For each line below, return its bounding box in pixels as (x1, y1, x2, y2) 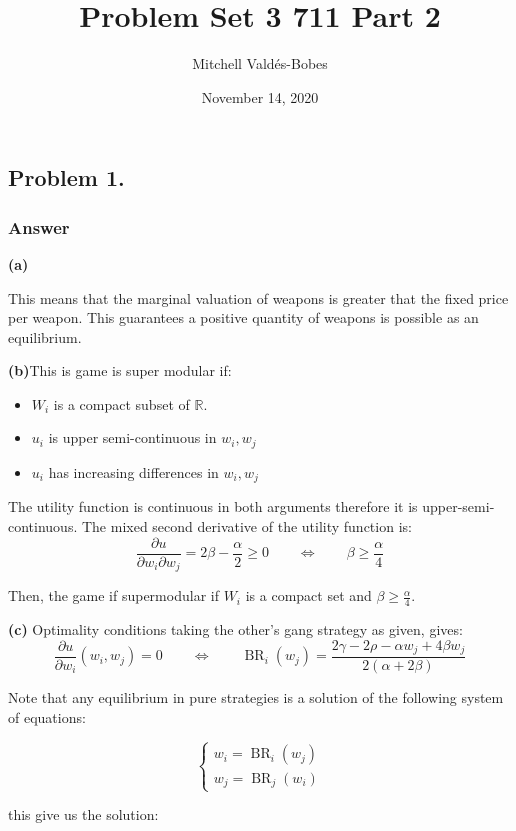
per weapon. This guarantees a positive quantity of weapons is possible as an (8, 307, 479, 328)
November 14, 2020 (201, 86, 319, 107)
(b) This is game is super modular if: (8, 360, 232, 381)
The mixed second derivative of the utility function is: (81, 515, 412, 536)
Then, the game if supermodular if (8, 585, 219, 606)
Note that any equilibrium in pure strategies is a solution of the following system (8, 687, 504, 707)
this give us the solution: (8, 804, 159, 825)
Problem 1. (8, 162, 125, 193)
